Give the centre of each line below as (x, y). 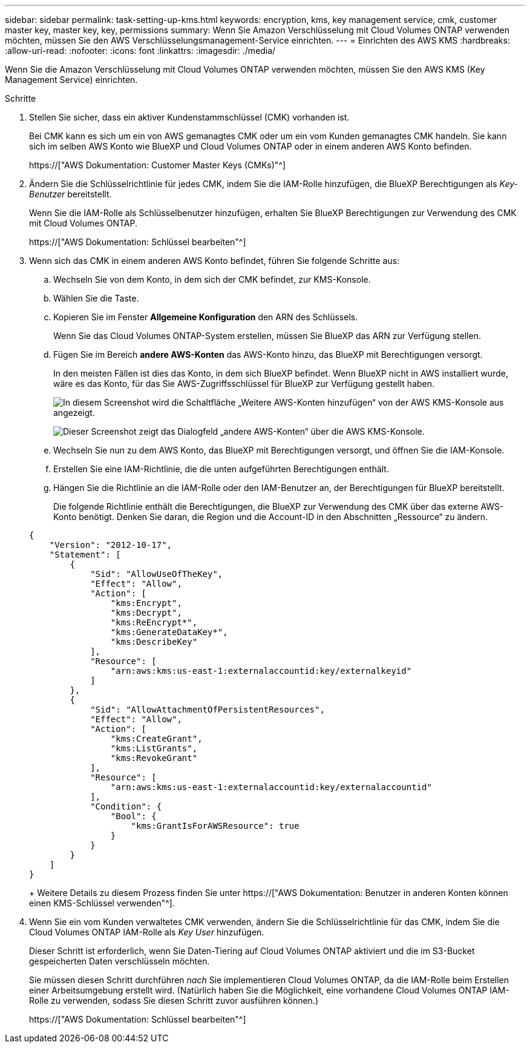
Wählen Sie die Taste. (96, 298)
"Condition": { (126, 806)
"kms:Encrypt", (146, 603)
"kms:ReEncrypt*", (154, 622)
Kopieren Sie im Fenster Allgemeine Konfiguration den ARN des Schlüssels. (206, 317)
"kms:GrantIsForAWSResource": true (215, 826)
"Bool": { (133, 816)
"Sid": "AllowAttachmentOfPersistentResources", (208, 710)
